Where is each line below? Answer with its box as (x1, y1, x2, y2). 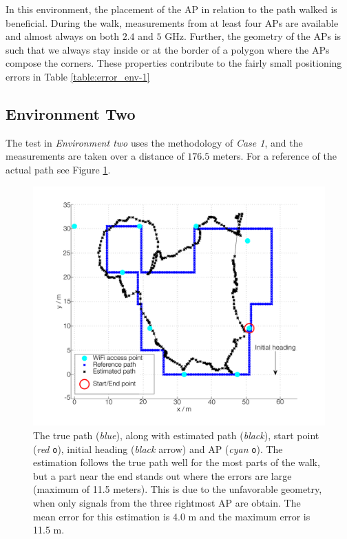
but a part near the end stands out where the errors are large (33, 468, 292, 483)
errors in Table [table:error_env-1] (6, 69, 150, 83)
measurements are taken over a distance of (6, 149, 185, 163)
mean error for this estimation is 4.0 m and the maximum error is (33, 509, 311, 523)
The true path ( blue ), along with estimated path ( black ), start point (33, 427, 319, 442)
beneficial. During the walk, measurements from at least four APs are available (6, 15, 339, 30)
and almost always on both (6, 29, 120, 43)
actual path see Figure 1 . (6, 162, 111, 176)
